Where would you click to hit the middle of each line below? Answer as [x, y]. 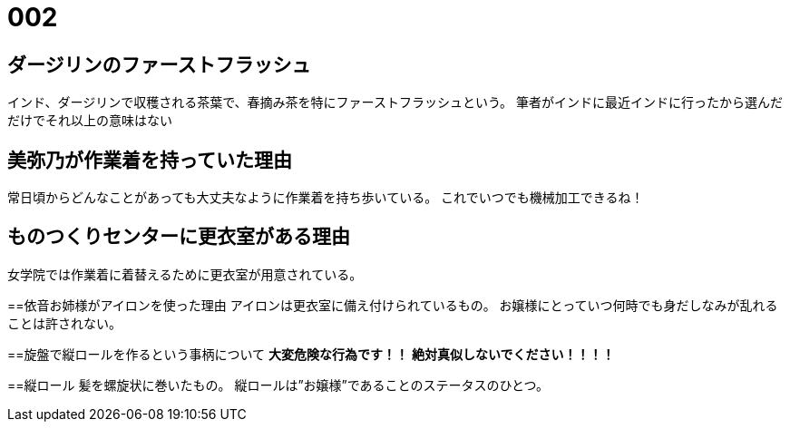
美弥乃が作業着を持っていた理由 [150, 160]
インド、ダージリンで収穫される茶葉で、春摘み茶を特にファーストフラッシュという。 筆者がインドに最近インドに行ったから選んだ [395, 102]
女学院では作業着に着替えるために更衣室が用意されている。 [185, 274]
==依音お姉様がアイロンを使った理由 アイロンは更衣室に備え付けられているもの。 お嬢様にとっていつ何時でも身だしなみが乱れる [393, 305]
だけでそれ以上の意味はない [90, 121]
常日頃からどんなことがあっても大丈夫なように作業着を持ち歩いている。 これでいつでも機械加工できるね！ [326, 198]
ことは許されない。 [64, 323]
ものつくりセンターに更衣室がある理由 [179, 237]
